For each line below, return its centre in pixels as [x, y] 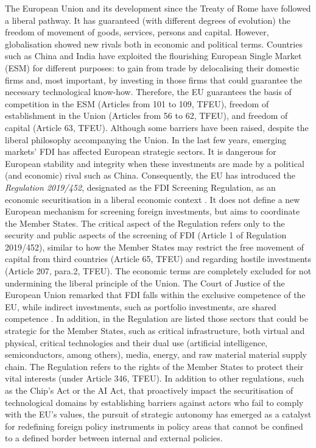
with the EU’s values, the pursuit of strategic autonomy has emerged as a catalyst [158, 414]
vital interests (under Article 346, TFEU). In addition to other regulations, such [155, 378]
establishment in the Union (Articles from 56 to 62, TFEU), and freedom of [146, 116]
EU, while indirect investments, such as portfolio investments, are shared [141, 306]
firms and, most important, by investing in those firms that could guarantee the [154, 80]
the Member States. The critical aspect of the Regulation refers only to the [145, 223]
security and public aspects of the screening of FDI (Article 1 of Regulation [146, 235]
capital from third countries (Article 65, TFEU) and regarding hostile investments [158, 259]
